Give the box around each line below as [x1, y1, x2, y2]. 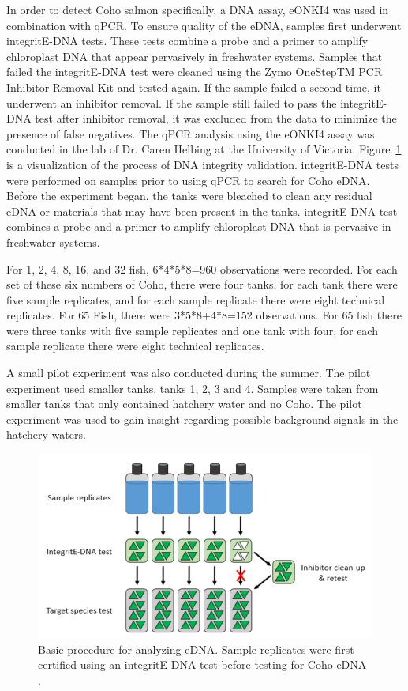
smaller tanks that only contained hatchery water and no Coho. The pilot [6, 395, 362, 412]
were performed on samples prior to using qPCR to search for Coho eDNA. [6, 172, 370, 188]
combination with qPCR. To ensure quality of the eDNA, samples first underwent [6, 17, 402, 33]
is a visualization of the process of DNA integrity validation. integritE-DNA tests [6, 156, 399, 172]
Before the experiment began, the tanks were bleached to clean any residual [6, 187, 372, 204]
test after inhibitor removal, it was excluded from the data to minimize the [35, 110, 397, 126]
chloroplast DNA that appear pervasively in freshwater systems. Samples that [6, 47, 383, 64]
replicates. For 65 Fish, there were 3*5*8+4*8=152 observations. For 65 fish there [6, 307, 402, 323]
